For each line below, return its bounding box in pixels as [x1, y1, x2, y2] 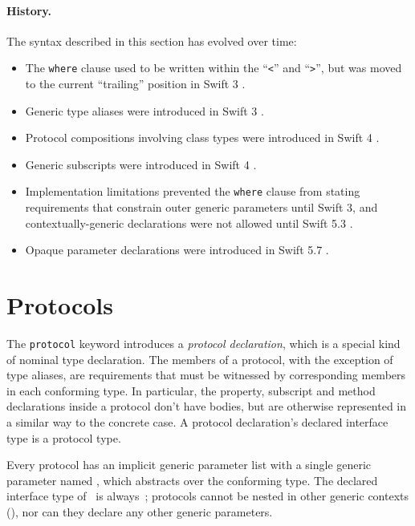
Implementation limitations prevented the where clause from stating [25, 183, 360, 200]
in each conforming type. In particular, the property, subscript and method [6, 382, 376, 399]
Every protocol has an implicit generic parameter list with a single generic [6, 456, 372, 473]
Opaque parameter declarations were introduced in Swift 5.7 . [25, 241, 329, 258]
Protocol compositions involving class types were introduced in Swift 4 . [25, 129, 380, 146]
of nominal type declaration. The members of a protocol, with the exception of [6, 350, 393, 367]
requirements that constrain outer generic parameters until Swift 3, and [25, 199, 378, 216]
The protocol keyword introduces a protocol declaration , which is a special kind [6, 334, 401, 351]
